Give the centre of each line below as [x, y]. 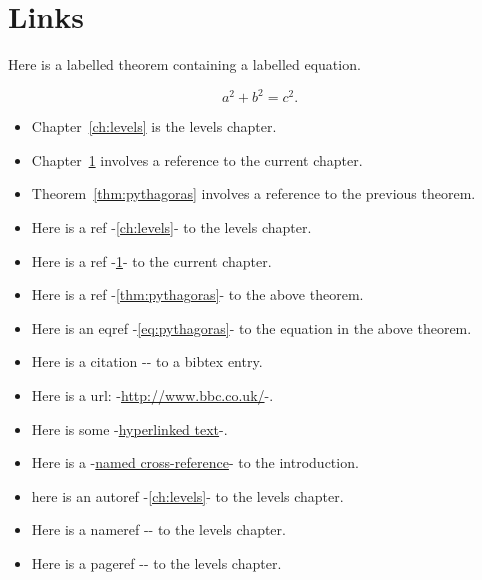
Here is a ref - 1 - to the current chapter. [151, 260]
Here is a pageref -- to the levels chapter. [156, 562]
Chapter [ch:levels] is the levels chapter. [154, 126]
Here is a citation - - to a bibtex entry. [147, 361]
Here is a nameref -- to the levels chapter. [158, 529]
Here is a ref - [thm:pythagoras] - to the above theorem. [197, 294]
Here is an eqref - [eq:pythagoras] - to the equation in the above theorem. [251, 327]
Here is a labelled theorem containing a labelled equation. [184, 64]
